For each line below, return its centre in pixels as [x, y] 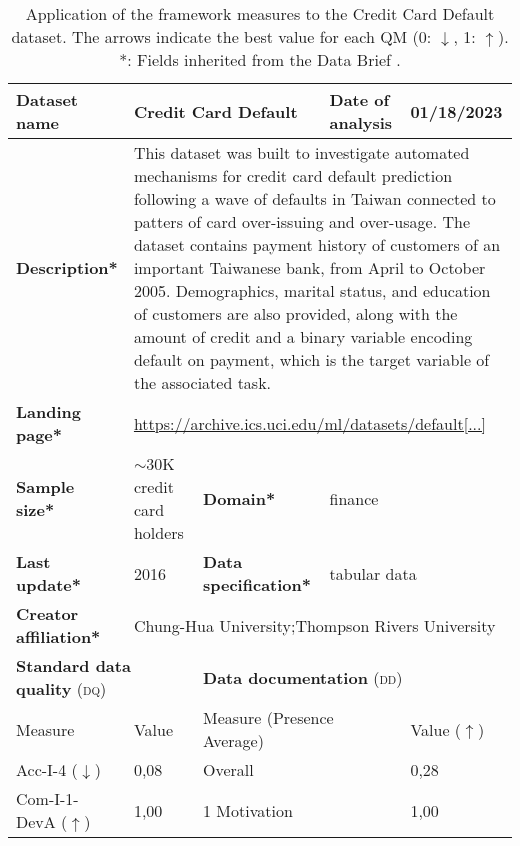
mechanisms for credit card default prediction [293, 175]
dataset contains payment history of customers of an [317, 244]
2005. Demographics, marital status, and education [312, 290]
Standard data [73, 665]
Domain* [239, 498]
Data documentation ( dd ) [303, 677]
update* [48, 584]
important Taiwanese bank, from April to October [309, 267]
